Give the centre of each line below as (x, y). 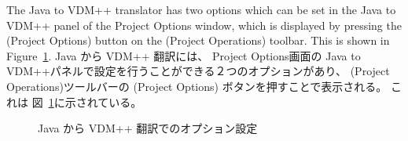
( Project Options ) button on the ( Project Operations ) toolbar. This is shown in (198, 40)
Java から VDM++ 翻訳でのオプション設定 (148, 128)
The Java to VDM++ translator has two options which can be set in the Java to (201, 9)
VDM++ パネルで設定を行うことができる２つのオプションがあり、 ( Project (198, 71)
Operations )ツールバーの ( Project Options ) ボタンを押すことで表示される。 (197, 86)
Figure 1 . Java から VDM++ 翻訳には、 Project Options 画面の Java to (184, 55)
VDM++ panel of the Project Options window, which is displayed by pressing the (204, 25)
